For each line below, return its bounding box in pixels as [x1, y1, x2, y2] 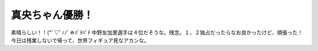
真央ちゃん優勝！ [11, 9, 94, 21]
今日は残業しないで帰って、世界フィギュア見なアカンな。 [11, 37, 150, 43]
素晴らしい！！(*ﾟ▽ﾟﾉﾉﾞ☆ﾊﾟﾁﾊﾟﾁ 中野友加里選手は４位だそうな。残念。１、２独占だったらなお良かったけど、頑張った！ [11, 29, 303, 36]
